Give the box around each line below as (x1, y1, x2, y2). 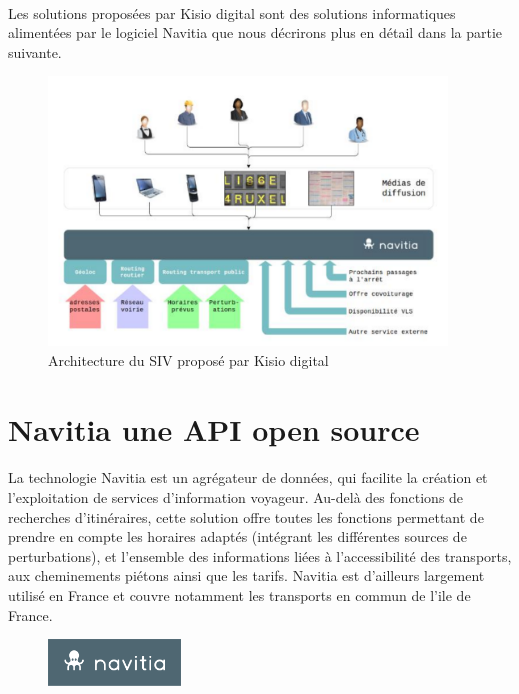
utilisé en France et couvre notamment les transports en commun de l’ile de (8, 584, 471, 605)
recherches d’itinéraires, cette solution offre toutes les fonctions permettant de (8, 506, 484, 527)
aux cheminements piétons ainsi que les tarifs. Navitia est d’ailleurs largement (8, 565, 485, 586)
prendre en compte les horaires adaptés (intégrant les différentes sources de (8, 526, 467, 547)
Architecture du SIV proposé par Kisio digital (48, 349, 329, 370)
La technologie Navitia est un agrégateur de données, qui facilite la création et (8, 467, 488, 488)
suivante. (8, 41, 62, 62)
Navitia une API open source (8, 408, 420, 449)
